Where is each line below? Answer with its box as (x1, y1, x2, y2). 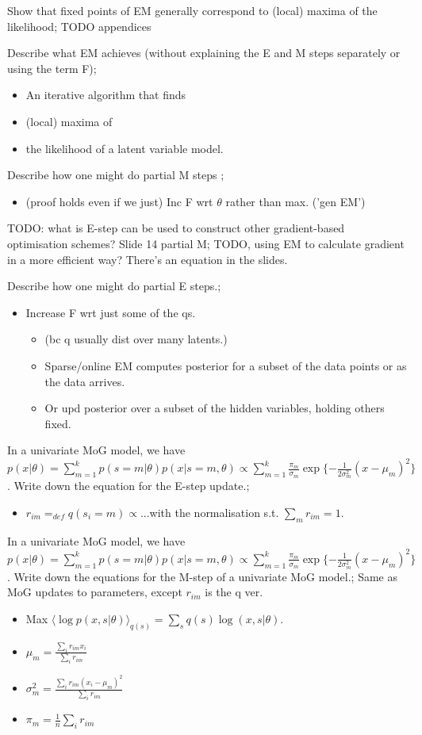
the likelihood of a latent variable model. (25, 140, 224, 156)
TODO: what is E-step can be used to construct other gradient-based (7, 220, 345, 236)
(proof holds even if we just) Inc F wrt (25, 193, 213, 209)
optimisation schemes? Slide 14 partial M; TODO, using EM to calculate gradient (7, 235, 405, 251)
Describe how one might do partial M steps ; (7, 167, 224, 183)
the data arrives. (44, 373, 125, 389)
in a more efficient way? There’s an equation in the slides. (7, 251, 288, 267)
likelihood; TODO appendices (7, 17, 152, 34)
